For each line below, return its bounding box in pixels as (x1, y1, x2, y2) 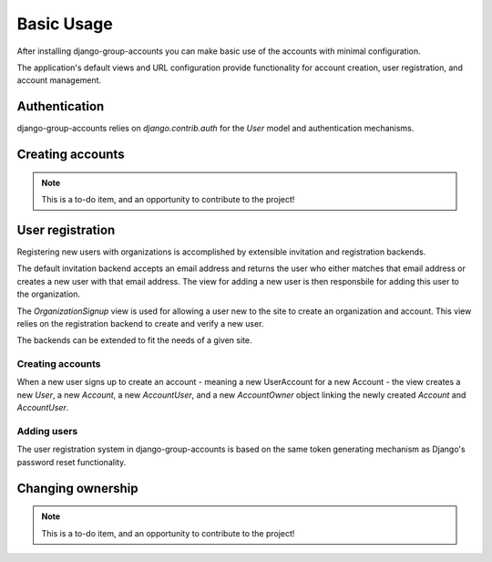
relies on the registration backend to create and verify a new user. (16, 317, 264, 328)
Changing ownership (16, 480, 138, 496)
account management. (16, 75, 102, 86)
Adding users (16, 424, 78, 437)
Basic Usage (16, 14, 113, 34)
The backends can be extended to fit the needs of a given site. (16, 335, 252, 346)
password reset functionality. (16, 456, 127, 467)
